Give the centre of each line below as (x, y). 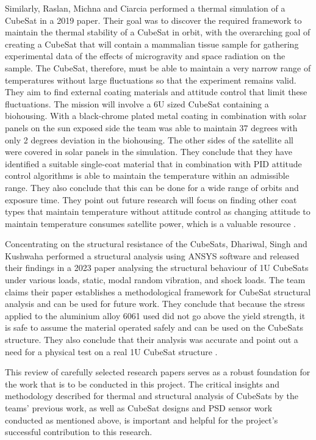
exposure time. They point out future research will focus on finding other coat (151, 199)
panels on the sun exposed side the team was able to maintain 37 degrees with (151, 127)
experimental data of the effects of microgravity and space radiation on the (145, 56)
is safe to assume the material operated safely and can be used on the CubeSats (154, 327)
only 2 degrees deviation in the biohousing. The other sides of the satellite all (149, 139)
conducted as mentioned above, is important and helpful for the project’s (142, 420)
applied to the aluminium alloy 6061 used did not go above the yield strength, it (155, 315)
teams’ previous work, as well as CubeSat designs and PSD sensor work (139, 408)
